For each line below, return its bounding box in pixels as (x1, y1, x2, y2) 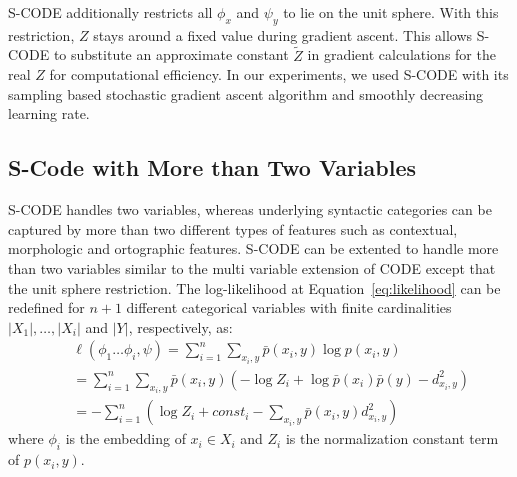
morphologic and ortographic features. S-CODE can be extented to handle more (8, 238, 499, 259)
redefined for (8, 297, 85, 318)
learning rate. (8, 103, 90, 124)
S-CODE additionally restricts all (8, 2, 213, 22)
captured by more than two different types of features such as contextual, (8, 218, 458, 239)
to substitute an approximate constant (53, 44, 289, 65)
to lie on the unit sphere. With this (283, 2, 499, 22)
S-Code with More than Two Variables (8, 152, 417, 183)
